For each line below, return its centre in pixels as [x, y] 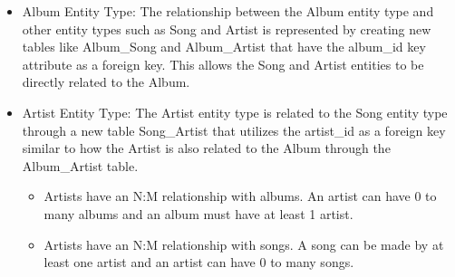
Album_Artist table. [80, 165]
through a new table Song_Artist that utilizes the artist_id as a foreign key [234, 130]
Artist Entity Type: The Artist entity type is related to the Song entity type [235, 112]
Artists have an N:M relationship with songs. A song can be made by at [244, 244]
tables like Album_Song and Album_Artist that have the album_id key [224, 47]
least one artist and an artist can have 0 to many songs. [199, 262]
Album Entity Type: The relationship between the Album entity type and [228, 11]
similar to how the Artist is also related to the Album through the [206, 148]
